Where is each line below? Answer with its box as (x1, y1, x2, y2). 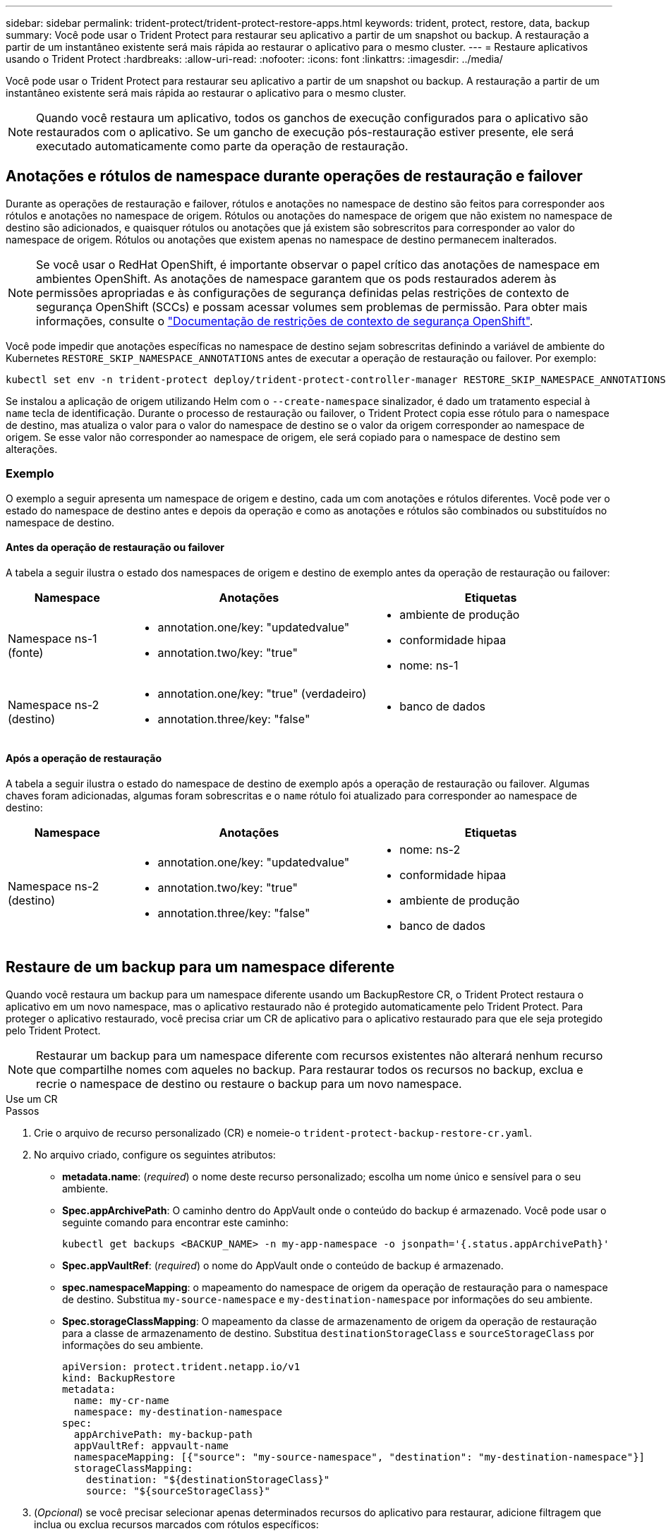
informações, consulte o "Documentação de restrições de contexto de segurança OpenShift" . (36, 313, 533, 328)
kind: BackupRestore (62, 1372, 176, 1384)
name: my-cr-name (73, 1394, 169, 1406)
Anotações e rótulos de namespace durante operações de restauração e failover (6, 167, 583, 186)
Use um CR (6, 1092, 58, 1105)
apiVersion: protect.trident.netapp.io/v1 (62, 1360, 301, 1372)
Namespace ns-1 (8, 631, 97, 646)
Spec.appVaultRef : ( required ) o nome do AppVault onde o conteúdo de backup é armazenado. (62, 1259, 504, 1271)
